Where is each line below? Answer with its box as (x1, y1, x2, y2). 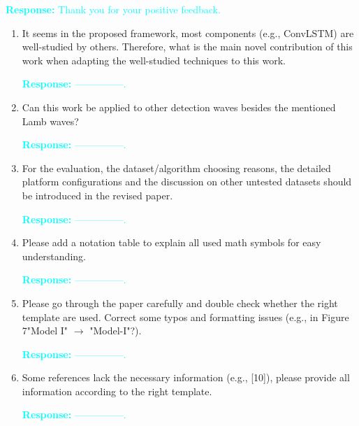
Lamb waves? (22, 113, 79, 128)
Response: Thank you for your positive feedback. (6, 2, 221, 16)
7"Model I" (22, 323, 68, 338)
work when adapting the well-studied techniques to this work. (22, 52, 286, 67)
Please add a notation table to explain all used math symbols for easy (22, 235, 321, 250)
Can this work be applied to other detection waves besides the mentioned (22, 99, 336, 114)
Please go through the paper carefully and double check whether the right (22, 295, 338, 310)
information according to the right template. (22, 383, 212, 398)
